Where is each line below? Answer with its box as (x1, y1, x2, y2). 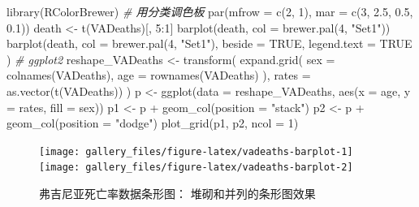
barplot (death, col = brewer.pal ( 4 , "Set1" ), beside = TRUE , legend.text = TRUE (6, 35, 413, 52)
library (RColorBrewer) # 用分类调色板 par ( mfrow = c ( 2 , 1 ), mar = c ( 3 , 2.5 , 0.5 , (6, 3, 413, 19)
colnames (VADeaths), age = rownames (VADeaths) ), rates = (6, 67, 311, 84)
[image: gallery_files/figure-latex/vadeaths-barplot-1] (39, 145, 353, 157)
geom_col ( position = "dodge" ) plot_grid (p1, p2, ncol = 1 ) (6, 114, 299, 132)
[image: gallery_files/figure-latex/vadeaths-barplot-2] (39, 162, 353, 174)
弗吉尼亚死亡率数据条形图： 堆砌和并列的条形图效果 (39, 185, 316, 202)
